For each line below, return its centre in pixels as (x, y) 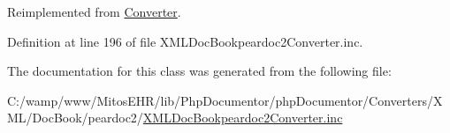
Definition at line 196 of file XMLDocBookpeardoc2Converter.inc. (185, 41)
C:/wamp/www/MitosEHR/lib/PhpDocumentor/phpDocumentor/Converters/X (225, 100)
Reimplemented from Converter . (94, 11)
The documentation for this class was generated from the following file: (199, 71)
